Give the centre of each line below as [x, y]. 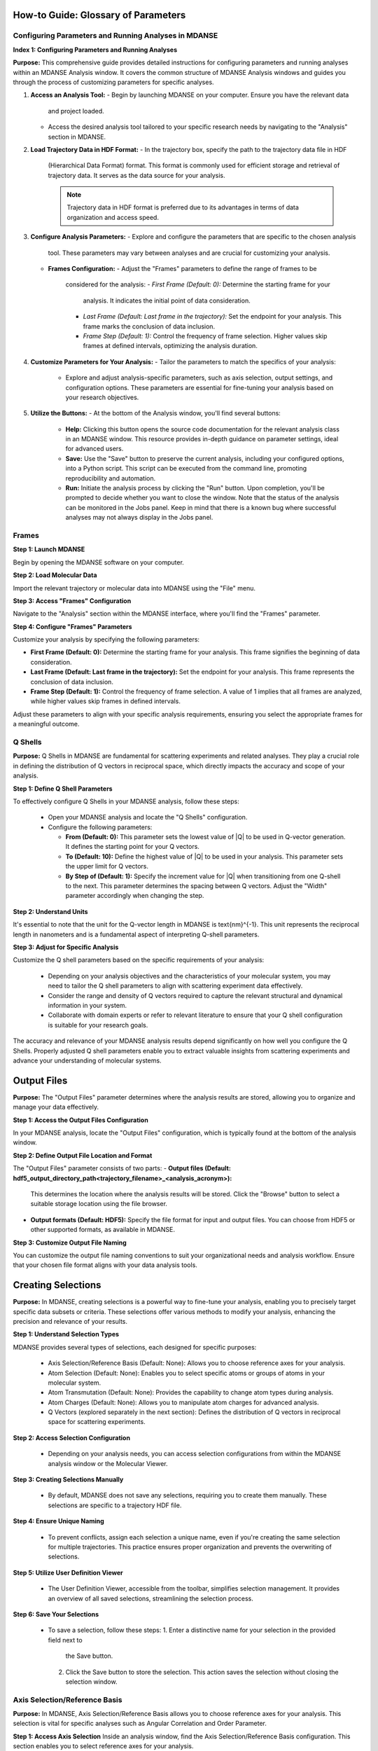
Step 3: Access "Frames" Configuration [72, 601]
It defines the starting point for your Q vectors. [132, 847]
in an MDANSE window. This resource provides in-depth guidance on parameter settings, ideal [202, 439]
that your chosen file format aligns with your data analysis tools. [105, 1265]
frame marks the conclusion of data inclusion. [149, 326]
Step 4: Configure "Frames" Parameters [72, 626]
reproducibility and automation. [111, 478]
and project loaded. [76, 111]
